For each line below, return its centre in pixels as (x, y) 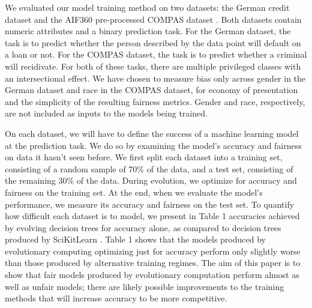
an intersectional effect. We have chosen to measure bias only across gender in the (155, 78)
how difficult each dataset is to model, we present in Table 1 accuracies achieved (152, 216)
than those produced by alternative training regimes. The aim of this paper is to (153, 263)
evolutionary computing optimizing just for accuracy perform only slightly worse (153, 251)
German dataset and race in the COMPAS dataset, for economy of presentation (151, 90)
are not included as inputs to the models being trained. (106, 113)
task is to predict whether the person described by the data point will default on (153, 42)
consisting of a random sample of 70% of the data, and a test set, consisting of (149, 168)
